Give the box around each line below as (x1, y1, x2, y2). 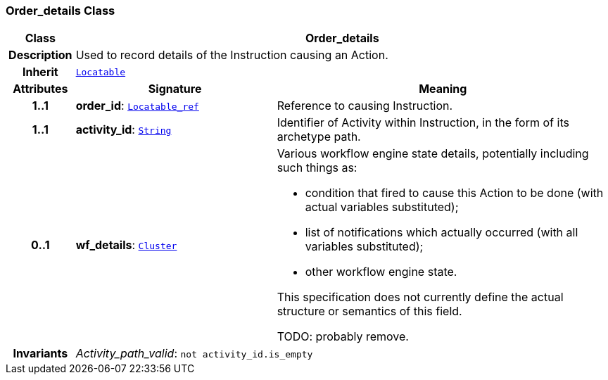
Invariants (13, 346, 68, 361)
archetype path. (277, 129, 361, 144)
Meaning (419, 82, 467, 96)
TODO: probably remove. (277, 329, 409, 344)
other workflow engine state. (305, 265, 457, 279)
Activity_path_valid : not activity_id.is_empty (75, 346, 313, 361)
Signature (148, 82, 202, 96)
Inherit (22, 65, 58, 80)
